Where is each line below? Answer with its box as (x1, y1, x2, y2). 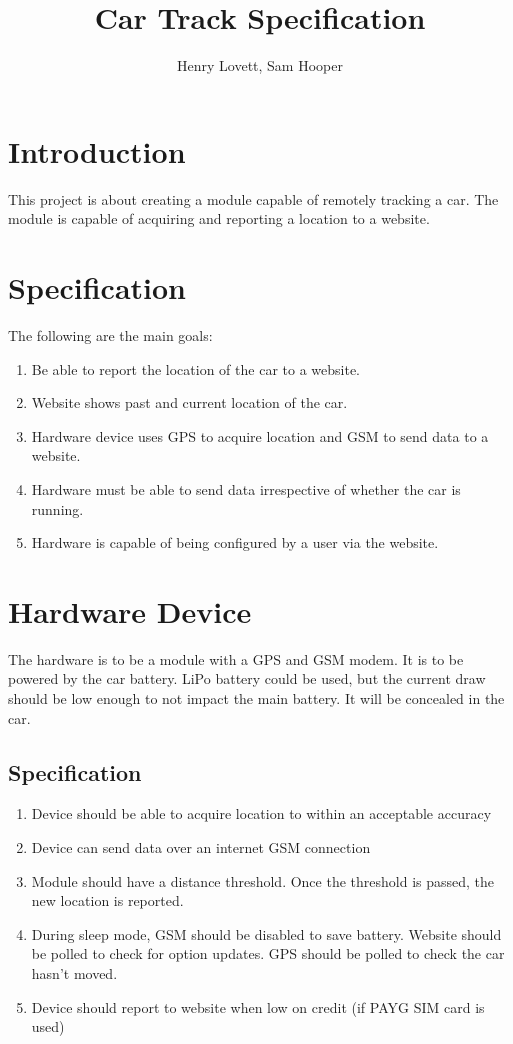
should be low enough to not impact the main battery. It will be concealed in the (8, 688, 505, 709)
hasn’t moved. (31, 962, 118, 983)
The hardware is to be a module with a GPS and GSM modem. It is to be (8, 648, 464, 669)
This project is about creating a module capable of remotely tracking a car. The (8, 188, 499, 209)
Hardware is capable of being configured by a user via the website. (31, 532, 439, 553)
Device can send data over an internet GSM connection (31, 837, 371, 858)
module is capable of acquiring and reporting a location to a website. (8, 208, 430, 229)
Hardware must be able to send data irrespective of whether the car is (31, 478, 461, 499)
